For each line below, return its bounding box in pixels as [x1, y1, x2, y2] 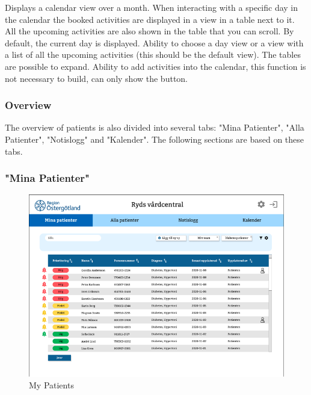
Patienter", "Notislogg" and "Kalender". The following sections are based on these [5, 132, 304, 145]
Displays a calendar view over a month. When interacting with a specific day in [5, 1, 298, 13]
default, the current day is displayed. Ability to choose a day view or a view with [5, 36, 304, 49]
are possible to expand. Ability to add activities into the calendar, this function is [5, 60, 306, 72]
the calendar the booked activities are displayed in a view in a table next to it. [5, 13, 295, 25]
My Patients [29, 379, 74, 391]
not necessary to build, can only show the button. [5, 72, 188, 84]
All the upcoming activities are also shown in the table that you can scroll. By [5, 25, 294, 37]
